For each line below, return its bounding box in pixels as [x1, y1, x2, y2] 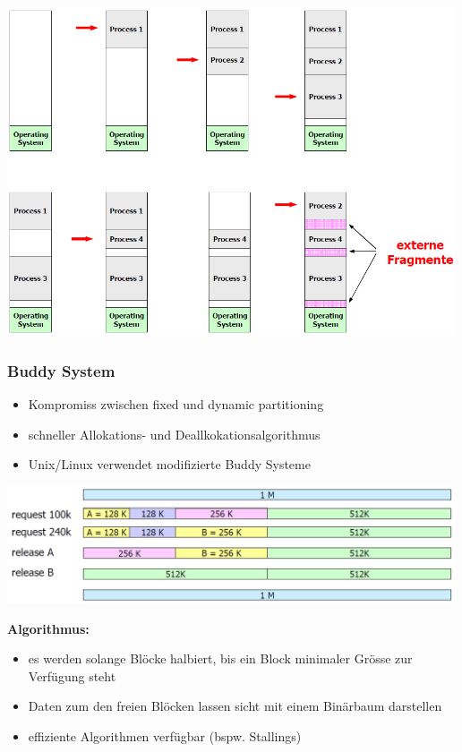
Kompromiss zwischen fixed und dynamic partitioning [28, 395, 324, 414]
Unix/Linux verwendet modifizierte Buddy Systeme [28, 455, 311, 474]
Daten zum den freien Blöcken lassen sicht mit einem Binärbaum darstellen [28, 696, 442, 715]
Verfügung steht [28, 666, 116, 685]
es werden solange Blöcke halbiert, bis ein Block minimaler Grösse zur [28, 649, 413, 668]
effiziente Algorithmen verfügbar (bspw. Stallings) [28, 726, 302, 745]
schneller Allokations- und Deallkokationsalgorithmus [28, 424, 321, 443]
